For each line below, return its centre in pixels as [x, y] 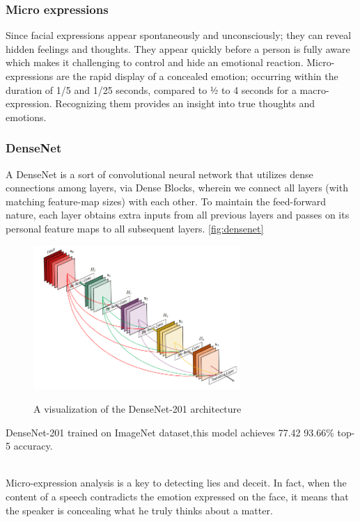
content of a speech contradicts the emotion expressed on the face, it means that [177, 496]
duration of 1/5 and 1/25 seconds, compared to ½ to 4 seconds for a [151, 89]
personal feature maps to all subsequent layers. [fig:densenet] [135, 228]
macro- [314, 89]
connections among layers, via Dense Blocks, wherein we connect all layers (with [177, 188]
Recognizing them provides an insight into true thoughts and [185, 103]
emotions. [26, 117]
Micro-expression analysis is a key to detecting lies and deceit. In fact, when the [176, 483]
